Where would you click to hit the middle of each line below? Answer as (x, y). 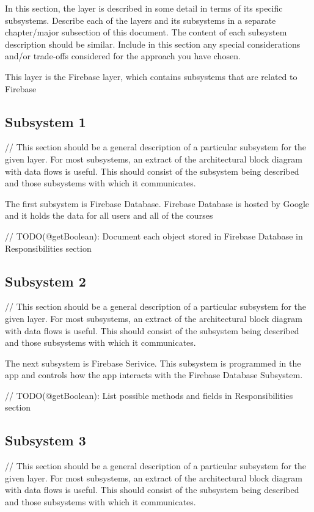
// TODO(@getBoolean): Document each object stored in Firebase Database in (154, 236)
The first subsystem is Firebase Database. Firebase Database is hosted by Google (157, 203)
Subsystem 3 (46, 440)
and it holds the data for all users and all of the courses (109, 215)
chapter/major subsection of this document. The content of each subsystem (146, 32)
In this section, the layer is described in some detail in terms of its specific (144, 8)
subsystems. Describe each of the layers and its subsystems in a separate (141, 20)
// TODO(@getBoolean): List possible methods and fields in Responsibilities (149, 395)
